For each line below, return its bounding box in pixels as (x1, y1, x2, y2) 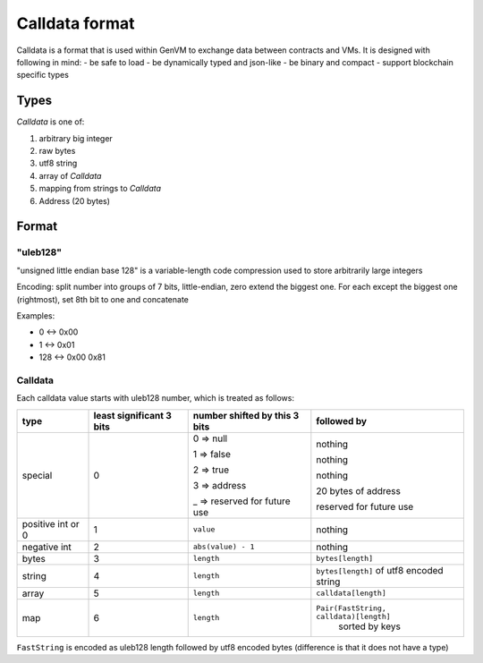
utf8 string (38, 157, 78, 169)
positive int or (21, 517, 80, 530)
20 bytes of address (316, 484, 402, 497)
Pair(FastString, (316, 603, 386, 613)
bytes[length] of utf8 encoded (316, 564, 444, 576)
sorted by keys (338, 620, 402, 633)
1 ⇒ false (192, 447, 232, 460)
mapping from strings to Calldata (38, 183, 161, 194)
